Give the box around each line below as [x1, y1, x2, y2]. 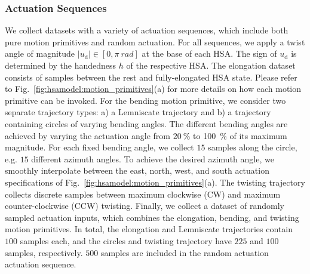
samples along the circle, [208, 141, 297, 153]
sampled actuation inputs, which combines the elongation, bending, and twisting [5, 211, 299, 223]
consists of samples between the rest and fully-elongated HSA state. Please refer [5, 70, 297, 83]
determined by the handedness [5, 59, 116, 71]
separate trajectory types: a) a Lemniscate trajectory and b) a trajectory [5, 106, 271, 118]
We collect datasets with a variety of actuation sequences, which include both [5, 24, 288, 36]
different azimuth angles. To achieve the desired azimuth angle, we [31, 152, 274, 165]
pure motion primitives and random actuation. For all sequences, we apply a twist [5, 35, 305, 48]
